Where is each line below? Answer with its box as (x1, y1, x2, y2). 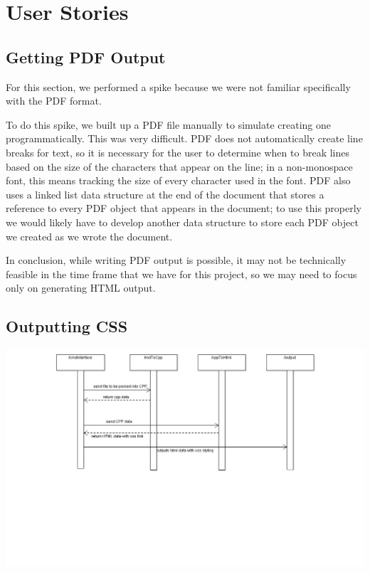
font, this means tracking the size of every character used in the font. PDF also (6, 173, 351, 188)
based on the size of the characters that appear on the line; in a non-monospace (6, 159, 353, 174)
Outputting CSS (6, 315, 128, 337)
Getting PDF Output (6, 46, 166, 68)
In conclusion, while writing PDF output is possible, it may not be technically (6, 253, 347, 268)
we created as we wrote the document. (6, 228, 173, 243)
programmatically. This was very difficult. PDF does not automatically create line (6, 131, 363, 146)
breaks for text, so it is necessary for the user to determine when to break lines (6, 144, 349, 159)
